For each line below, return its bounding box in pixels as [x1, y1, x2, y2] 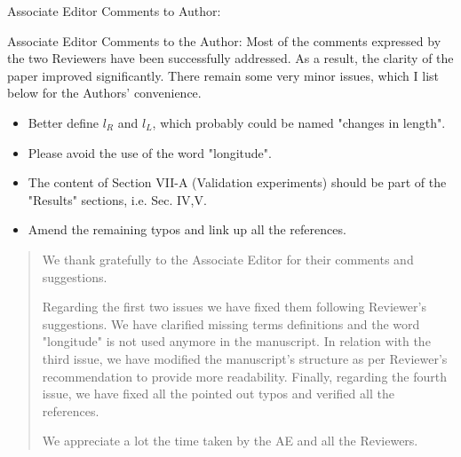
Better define [28, 113, 99, 131]
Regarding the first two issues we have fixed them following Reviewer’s [42, 297, 426, 316]
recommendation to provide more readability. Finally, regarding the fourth [42, 366, 447, 385]
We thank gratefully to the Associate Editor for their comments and [42, 249, 414, 268]
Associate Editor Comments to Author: [7, 2, 221, 20]
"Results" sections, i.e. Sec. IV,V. [28, 190, 207, 209]
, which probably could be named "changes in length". [152, 113, 446, 131]
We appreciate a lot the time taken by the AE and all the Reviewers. [42, 431, 418, 450]
